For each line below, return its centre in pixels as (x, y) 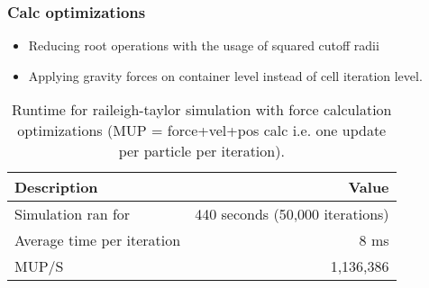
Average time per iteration (98, 240)
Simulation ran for (73, 214)
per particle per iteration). (201, 151)
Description (56, 187)
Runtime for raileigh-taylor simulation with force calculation (202, 110)
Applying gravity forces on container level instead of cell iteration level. (225, 75)
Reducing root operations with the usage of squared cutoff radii (204, 45)
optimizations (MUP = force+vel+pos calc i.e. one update (202, 130)
